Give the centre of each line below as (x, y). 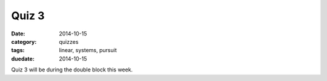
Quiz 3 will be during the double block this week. (72, 70)
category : (24, 41)
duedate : (23, 58)
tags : (18, 50)
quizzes (69, 41)
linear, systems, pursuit (88, 50)
